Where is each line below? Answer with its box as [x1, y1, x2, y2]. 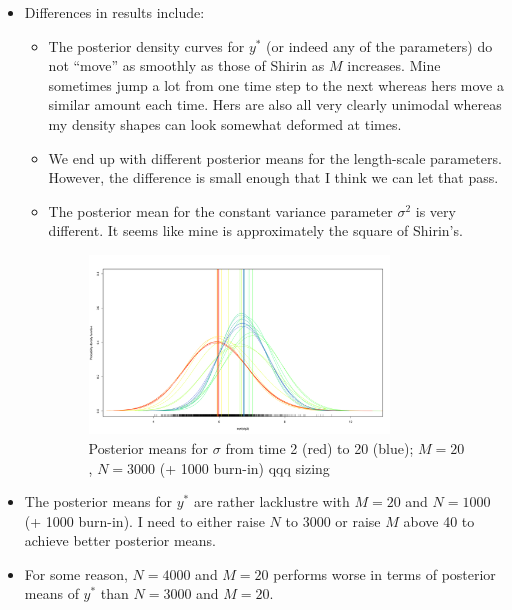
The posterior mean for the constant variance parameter [48, 200, 393, 221]
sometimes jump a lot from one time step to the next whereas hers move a [48, 74, 504, 95]
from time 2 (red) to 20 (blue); [225, 437, 414, 458]
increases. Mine [347, 55, 441, 76]
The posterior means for [24, 491, 173, 512]
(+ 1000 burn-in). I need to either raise [24, 510, 265, 531]
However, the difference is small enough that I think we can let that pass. [48, 167, 499, 188]
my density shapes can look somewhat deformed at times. [48, 113, 402, 134]
